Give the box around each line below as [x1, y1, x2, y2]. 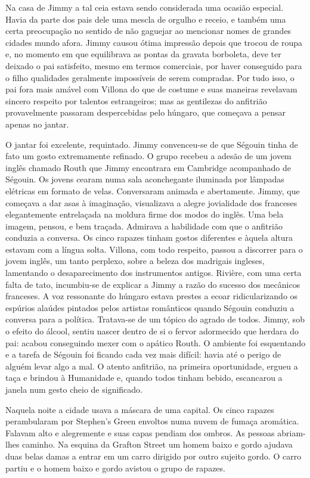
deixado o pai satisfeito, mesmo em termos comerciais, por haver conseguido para [5, 59, 302, 72]
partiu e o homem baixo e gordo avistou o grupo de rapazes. [5, 461, 225, 474]
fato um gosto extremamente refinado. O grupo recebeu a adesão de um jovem [5, 150, 292, 162]
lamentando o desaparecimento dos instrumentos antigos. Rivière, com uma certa [5, 266, 302, 279]
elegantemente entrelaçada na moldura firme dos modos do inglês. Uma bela [5, 208, 284, 221]
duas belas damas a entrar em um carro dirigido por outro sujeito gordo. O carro [5, 449, 302, 462]
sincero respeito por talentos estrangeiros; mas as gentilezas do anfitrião [5, 94, 267, 107]
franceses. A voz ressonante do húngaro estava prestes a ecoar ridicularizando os [5, 290, 298, 302]
